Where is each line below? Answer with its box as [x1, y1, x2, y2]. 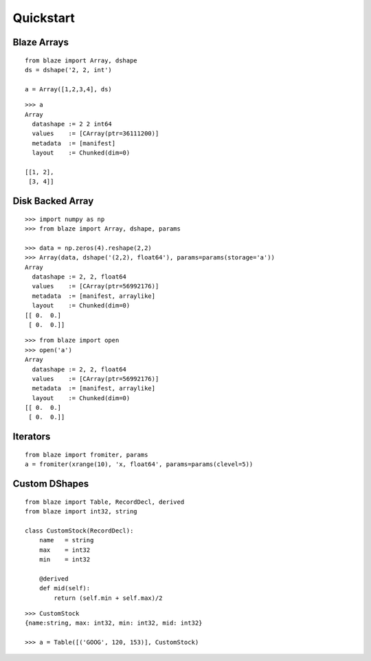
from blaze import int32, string [25, 508, 137, 515]
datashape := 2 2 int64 [32, 120, 113, 128]
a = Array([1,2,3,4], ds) [25, 85, 113, 93]
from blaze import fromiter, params [25, 450, 148, 459]
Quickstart [12, 10, 76, 25]
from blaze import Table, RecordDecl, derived [25, 498, 185, 506]
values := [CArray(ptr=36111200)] [32, 130, 159, 137]
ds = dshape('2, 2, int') [25, 66, 113, 73]
